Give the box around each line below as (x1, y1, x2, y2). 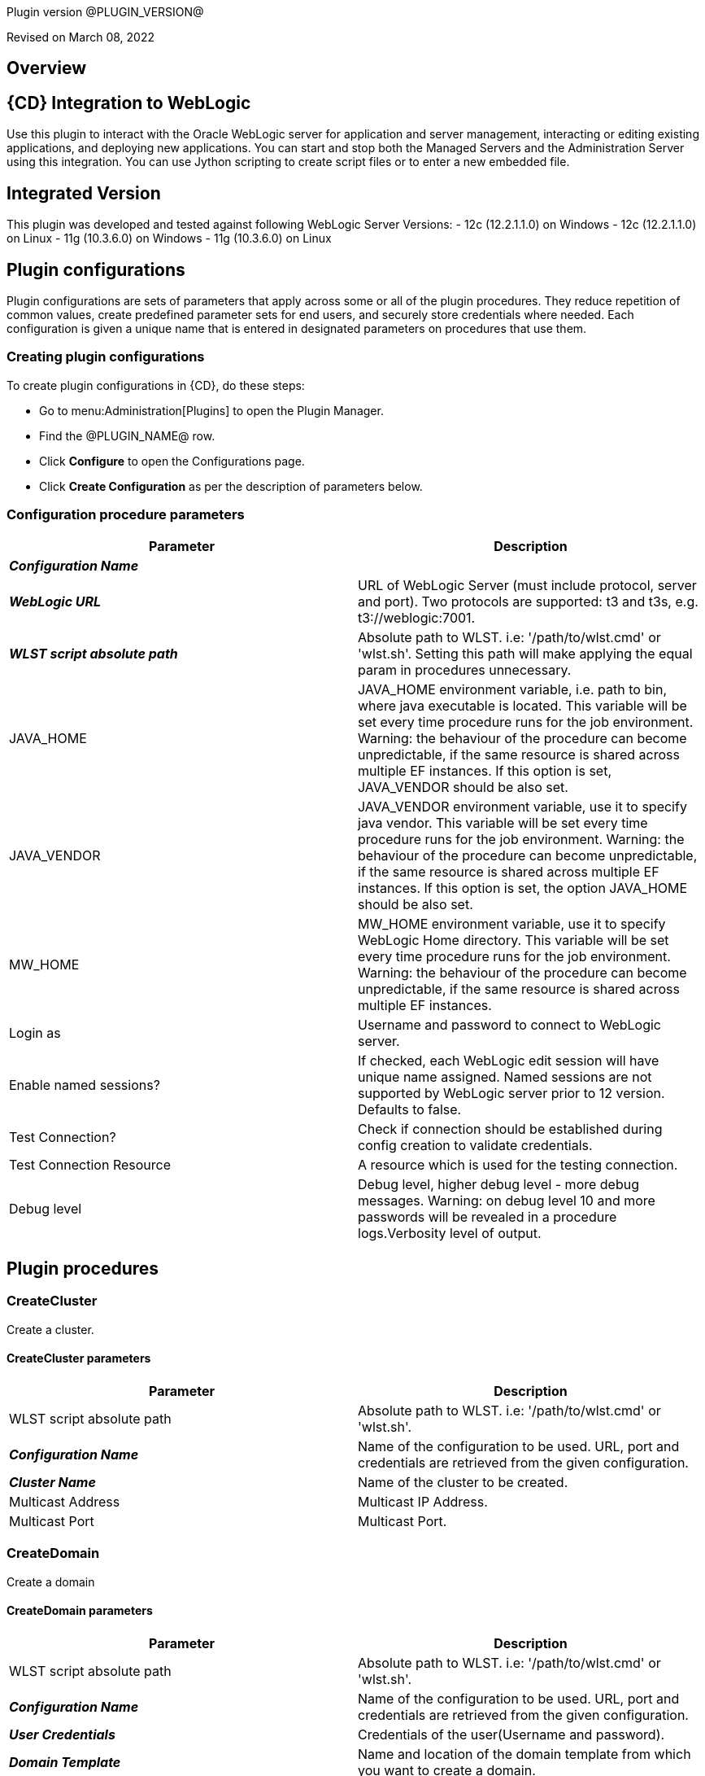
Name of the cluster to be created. (358, 1473, 568, 1490)
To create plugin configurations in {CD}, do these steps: (7, 378, 305, 392)
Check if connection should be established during (358, 1121, 663, 1138)
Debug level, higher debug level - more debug (358, 1176, 640, 1193)
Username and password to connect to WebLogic (358, 1017, 661, 1034)
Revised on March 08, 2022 (7, 30, 154, 44)
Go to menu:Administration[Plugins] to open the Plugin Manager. (39, 403, 384, 418)
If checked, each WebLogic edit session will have (358, 1052, 659, 1070)
